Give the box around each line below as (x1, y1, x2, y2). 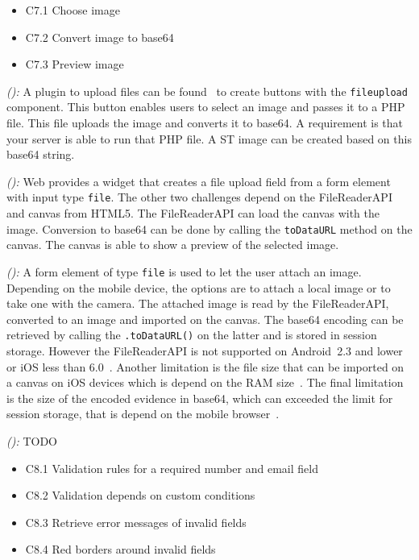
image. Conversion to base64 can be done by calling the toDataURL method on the (6, 220, 413, 237)
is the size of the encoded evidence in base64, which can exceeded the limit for (6, 389, 393, 406)
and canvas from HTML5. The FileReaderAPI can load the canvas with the (6, 205, 380, 222)
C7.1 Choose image (25, 2, 120, 18)
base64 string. (6, 146, 75, 163)
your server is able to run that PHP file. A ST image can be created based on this (6, 130, 412, 147)
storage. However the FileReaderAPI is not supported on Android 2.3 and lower (6, 342, 403, 359)
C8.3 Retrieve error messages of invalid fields (25, 513, 247, 530)
